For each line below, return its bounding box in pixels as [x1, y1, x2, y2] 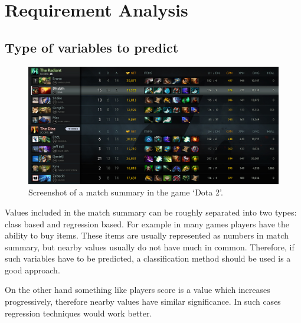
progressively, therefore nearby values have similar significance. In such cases [5, 295, 281, 308]
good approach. [5, 263, 60, 276]
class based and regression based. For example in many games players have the [5, 217, 289, 230]
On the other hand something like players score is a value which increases [5, 283, 270, 296]
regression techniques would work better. [5, 306, 152, 319]
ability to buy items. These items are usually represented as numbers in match [5, 229, 289, 242]
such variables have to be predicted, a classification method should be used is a [5, 252, 291, 265]
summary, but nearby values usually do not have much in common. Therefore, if [5, 240, 295, 253]
